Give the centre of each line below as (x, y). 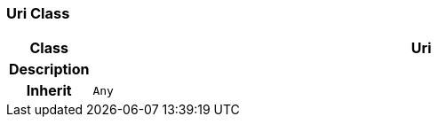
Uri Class (38, 13)
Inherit (49, 91)
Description (49, 70)
